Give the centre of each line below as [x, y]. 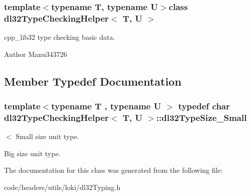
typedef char [204, 106]
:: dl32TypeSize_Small [201, 117]
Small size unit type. [48, 136]
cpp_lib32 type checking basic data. [60, 37]
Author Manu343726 [36, 54]
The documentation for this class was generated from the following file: [113, 170]
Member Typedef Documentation [93, 81]
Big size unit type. [32, 153]
